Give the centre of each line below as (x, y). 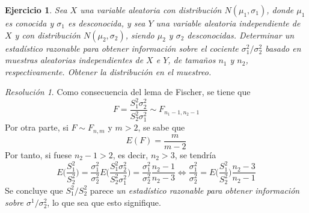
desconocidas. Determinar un (241, 35)
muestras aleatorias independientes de (74, 60)
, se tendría (195, 154)
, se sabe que (161, 127)
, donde (280, 10)
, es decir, (130, 154)
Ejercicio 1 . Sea (36, 10)
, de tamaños (192, 60)
